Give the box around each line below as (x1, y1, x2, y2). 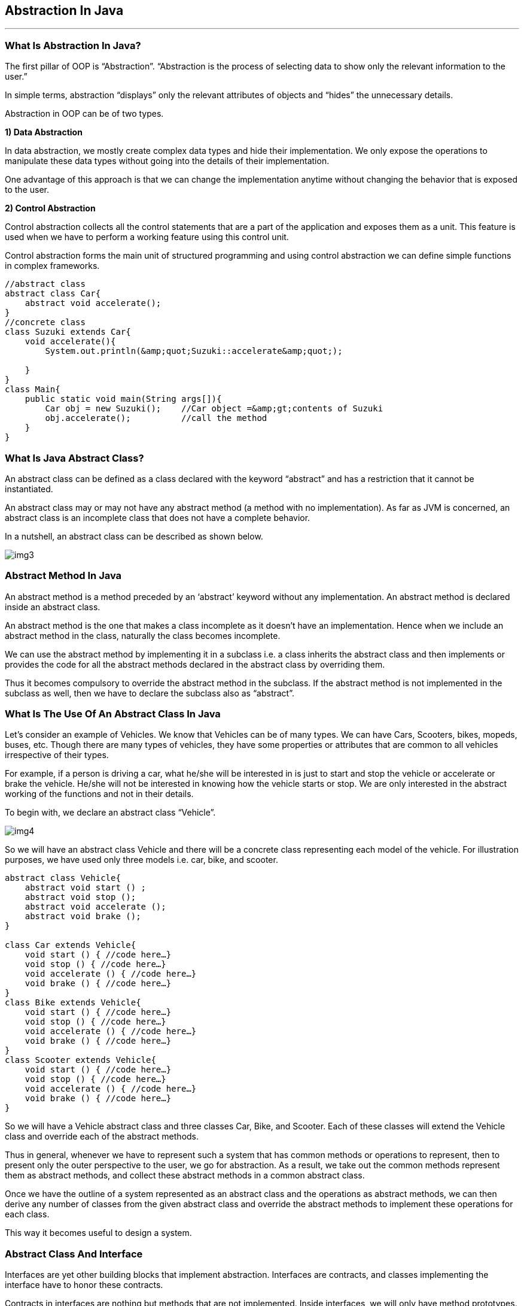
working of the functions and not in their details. (5, 789, 194, 799)
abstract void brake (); (25, 911, 141, 922)
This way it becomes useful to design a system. (5, 1228, 192, 1238)
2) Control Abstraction (5, 203, 96, 214)
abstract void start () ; (25, 883, 147, 893)
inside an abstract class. (5, 601, 100, 612)
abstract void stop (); (25, 892, 136, 902)
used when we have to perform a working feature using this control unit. (5, 232, 289, 243)
